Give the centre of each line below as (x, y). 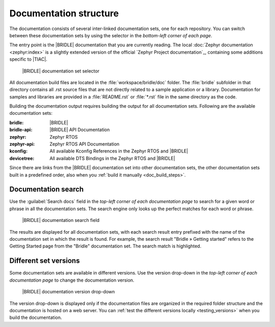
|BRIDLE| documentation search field (61, 220)
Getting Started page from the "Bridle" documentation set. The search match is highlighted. (105, 246)
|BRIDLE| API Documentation (80, 130)
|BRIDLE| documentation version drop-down (68, 292)
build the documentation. (36, 318)
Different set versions (45, 261)
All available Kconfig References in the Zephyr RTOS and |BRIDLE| (119, 151)
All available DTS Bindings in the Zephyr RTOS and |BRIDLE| (112, 158)
